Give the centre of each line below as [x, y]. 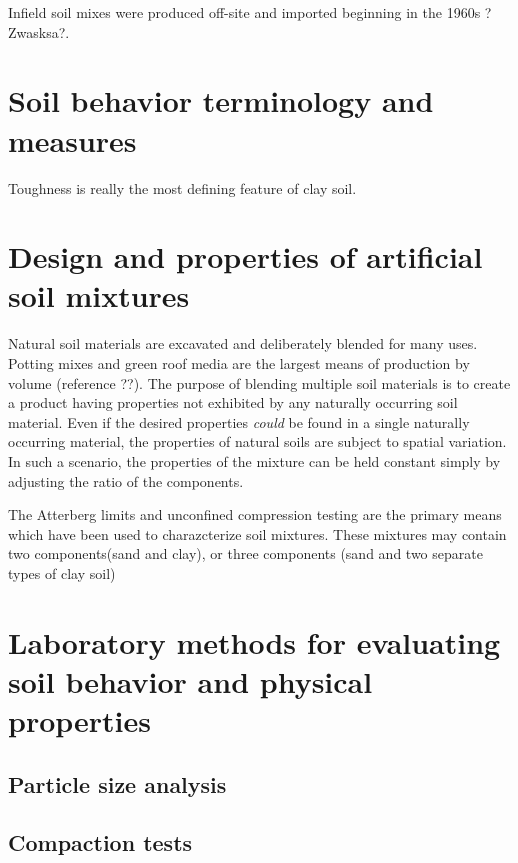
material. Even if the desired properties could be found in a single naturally [239, 421]
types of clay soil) [62, 572]
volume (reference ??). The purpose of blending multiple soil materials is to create [259, 382]
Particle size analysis [117, 783]
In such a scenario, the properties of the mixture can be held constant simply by [254, 460]
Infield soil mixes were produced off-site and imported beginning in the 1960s [244, 12]
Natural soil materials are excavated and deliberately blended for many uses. [243, 343]
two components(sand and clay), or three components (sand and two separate [245, 553]
